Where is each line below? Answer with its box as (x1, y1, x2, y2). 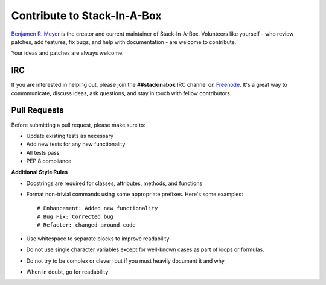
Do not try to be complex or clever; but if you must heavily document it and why (26, 257, 225, 265)
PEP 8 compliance (26, 157, 72, 165)
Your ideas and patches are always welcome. (11, 49, 124, 57)
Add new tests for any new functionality (26, 140, 126, 148)
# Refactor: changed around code (37, 222, 136, 228)
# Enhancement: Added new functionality (37, 205, 158, 211)
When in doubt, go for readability (26, 268, 109, 275)
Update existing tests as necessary (26, 132, 114, 139)
